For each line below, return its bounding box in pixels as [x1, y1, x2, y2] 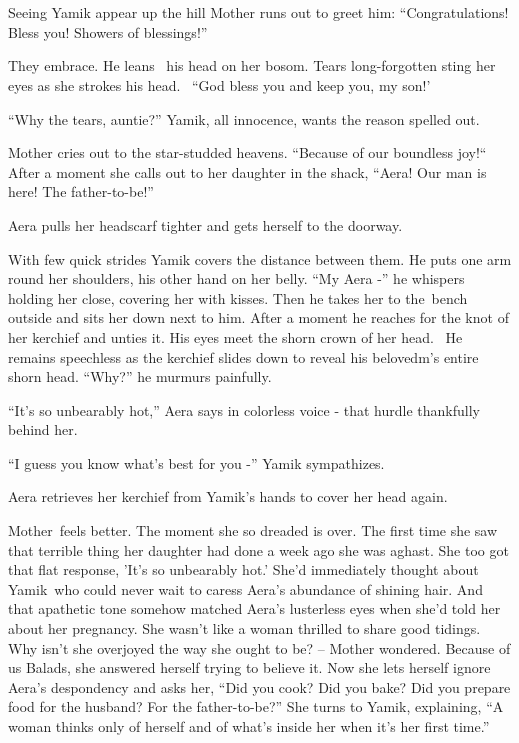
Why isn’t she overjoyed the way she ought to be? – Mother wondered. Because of [8, 637, 511, 658]
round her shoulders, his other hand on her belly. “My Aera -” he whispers [8, 268, 465, 289]
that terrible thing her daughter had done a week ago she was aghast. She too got [8, 539, 509, 560]
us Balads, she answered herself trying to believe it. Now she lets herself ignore [8, 657, 491, 678]
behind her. [8, 419, 78, 440]
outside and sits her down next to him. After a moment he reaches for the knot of [8, 307, 509, 328]
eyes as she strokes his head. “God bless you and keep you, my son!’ [8, 74, 431, 95]
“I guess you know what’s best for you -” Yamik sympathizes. [8, 452, 385, 473]
